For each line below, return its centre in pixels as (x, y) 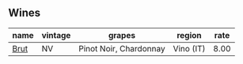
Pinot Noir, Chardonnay (122, 48)
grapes (122, 35)
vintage (56, 35)
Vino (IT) (189, 48)
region (189, 35)
